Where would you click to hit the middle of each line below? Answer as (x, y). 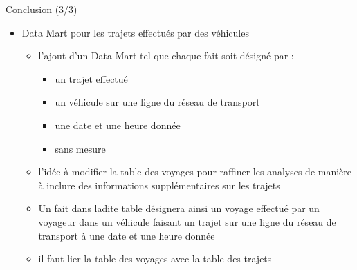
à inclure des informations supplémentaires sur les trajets (159, 185)
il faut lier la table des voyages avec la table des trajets (155, 259)
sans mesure (80, 148)
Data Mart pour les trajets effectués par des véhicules (135, 32)
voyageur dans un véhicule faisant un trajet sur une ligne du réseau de (187, 221)
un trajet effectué (91, 78)
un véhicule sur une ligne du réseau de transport (157, 102)
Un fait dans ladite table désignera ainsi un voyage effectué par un (179, 208)
